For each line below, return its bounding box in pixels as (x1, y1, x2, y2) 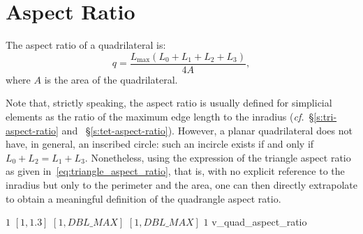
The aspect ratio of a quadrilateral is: (6, 38, 166, 52)
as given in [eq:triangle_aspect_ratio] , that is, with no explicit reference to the (6, 164, 345, 178)
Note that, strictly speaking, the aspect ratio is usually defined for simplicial (6, 95, 332, 110)
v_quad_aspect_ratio (212, 214, 307, 229)
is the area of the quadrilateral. (44, 72, 178, 86)
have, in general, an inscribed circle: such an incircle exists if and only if (6, 136, 314, 151)
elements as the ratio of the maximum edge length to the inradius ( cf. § (6, 109, 314, 123)
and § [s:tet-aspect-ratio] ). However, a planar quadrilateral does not (61, 123, 353, 137)
